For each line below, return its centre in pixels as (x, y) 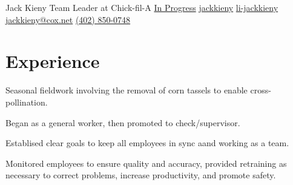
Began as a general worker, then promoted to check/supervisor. (123, 122)
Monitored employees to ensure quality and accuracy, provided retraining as (146, 163)
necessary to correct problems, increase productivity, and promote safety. (141, 175)
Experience (53, 61)
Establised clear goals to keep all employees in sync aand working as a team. (147, 143)
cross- (261, 90)
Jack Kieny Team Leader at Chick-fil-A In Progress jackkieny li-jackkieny (142, 7)
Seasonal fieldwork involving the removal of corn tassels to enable (127, 90)
